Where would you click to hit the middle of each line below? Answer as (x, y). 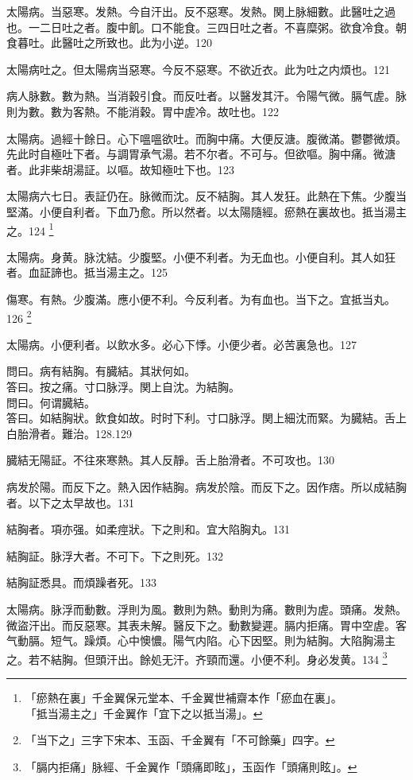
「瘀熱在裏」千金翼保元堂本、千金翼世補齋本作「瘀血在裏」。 (183, 697)
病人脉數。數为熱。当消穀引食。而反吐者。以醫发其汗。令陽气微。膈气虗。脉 (206, 96)
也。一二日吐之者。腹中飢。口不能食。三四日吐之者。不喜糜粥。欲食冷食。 (201, 27)
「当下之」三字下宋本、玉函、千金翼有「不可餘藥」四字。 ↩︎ (180, 740)
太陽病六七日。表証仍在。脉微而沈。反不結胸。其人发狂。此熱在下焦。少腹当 (206, 196)
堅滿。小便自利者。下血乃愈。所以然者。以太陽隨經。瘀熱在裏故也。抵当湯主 (206, 211)
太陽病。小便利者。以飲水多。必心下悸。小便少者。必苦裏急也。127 (181, 344)
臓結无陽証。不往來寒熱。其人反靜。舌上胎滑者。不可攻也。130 (170, 460)
